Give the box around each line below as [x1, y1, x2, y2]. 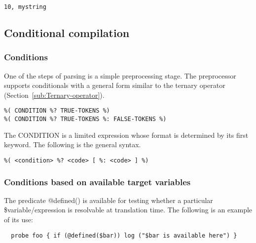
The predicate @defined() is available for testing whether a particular [4, 195, 213, 205]
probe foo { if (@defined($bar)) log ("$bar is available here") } [11, 232, 237, 239]
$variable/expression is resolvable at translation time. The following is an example [4, 204, 253, 215]
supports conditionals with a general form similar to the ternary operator [4, 80, 225, 90]
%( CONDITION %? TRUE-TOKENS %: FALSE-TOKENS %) [4, 116, 167, 123]
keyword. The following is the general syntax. [4, 139, 141, 150]
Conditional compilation [4, 25, 130, 40]
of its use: [4, 214, 33, 224]
